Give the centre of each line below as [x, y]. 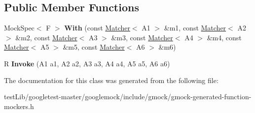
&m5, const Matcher [94, 47]
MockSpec [19, 28]
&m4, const [224, 37]
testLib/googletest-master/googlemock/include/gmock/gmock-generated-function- [128, 97]
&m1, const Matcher [195, 28]
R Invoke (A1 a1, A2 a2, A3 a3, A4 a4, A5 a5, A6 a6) [87, 63]
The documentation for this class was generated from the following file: [111, 80]
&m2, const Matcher [46, 37]
